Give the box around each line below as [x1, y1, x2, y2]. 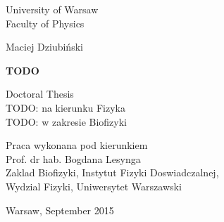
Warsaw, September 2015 [6, 202, 114, 217]
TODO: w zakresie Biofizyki [6, 114, 127, 129]
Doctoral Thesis [6, 86, 74, 101]
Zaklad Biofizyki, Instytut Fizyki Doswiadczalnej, [6, 165, 219, 180]
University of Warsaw [6, 2, 99, 16]
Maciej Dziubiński [6, 39, 83, 54]
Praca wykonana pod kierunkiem [6, 138, 148, 152]
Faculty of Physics [6, 15, 85, 30]
